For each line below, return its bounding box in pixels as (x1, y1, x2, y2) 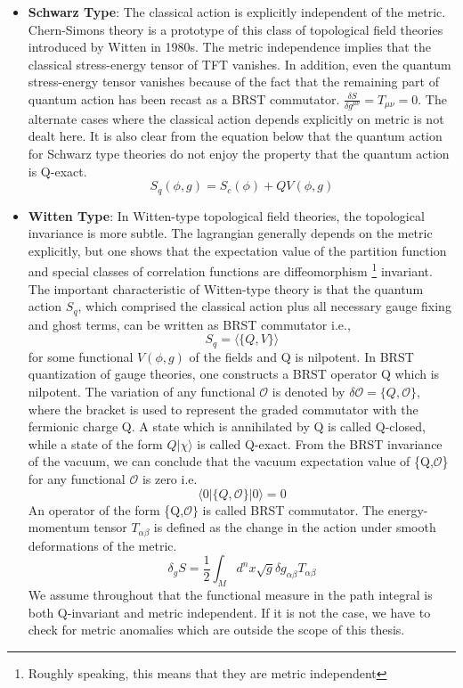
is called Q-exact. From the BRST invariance (197, 434, 443, 453)
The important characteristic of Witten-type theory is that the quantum (28, 279, 424, 298)
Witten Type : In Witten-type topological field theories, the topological (28, 206, 425, 225)
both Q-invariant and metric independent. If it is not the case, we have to (28, 602, 431, 621)
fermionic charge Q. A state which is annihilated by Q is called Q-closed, (28, 417, 426, 436)
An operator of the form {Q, (28, 500, 184, 519)
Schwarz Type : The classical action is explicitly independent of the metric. (28, 3, 446, 20)
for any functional (28, 469, 126, 487)
